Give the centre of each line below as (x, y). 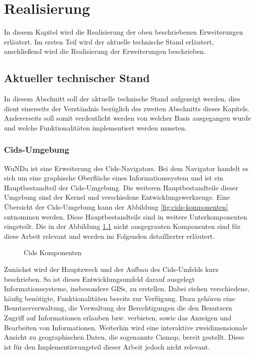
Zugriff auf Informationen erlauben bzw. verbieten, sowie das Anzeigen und (118, 318)
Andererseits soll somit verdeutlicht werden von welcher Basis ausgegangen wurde (127, 118)
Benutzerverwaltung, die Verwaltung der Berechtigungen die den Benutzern (118, 308)
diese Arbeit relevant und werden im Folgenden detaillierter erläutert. (109, 236)
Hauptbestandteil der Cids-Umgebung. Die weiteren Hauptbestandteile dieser (121, 187)
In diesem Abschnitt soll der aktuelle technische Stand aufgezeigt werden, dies (122, 99)
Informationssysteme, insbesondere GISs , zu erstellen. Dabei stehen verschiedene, (127, 288)
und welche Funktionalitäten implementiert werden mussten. (95, 127)
